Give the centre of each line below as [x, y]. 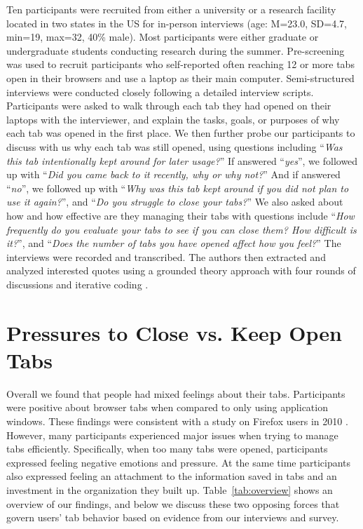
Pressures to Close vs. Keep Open [174, 332]
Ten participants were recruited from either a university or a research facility [171, 9]
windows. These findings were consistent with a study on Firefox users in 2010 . [177, 421]
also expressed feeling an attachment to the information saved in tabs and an [172, 476]
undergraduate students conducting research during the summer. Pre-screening [176, 50]
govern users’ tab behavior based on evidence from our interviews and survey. [173, 517]
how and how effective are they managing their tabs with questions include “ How [180, 215]
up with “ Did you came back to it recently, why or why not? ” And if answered [173, 174]
